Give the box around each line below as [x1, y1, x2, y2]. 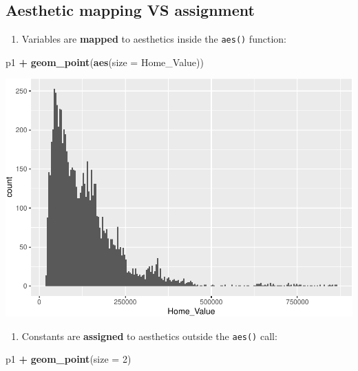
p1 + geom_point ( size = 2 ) [6, 352, 131, 366]
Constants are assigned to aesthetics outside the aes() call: [21, 328, 277, 343]
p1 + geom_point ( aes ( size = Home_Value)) [6, 54, 204, 69]
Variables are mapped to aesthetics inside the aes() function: [21, 32, 286, 46]
